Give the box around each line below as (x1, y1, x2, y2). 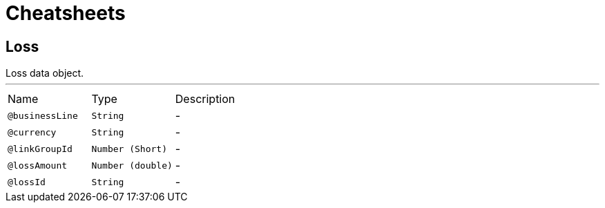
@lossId (8, 176, 46, 187)
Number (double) (91, 160, 173, 171)
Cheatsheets (6, 1, 126, 25)
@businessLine (8, 110, 78, 121)
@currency (8, 126, 57, 138)
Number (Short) (91, 143, 167, 154)
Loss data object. (6, 67, 84, 79)
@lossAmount (8, 160, 68, 171)
